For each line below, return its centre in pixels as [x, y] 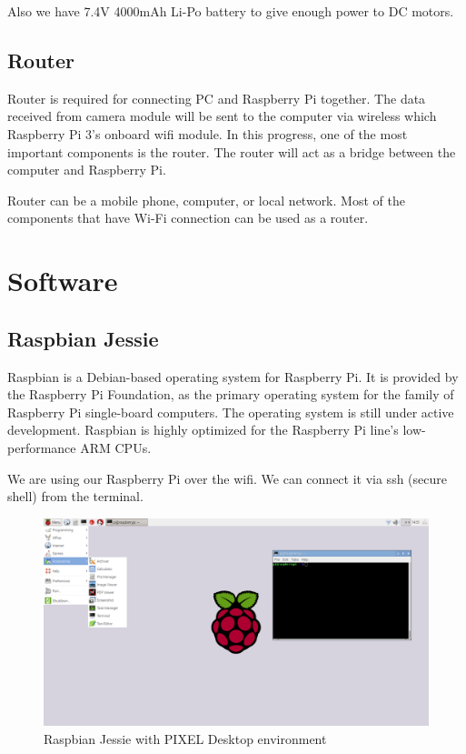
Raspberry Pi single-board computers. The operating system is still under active [231, 412]
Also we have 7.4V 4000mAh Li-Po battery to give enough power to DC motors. [231, 11]
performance [42, 447]
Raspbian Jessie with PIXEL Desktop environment [185, 738]
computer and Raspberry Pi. [87, 170]
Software [63, 281]
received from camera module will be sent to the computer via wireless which [222, 116]
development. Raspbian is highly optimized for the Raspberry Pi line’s [203, 430]
